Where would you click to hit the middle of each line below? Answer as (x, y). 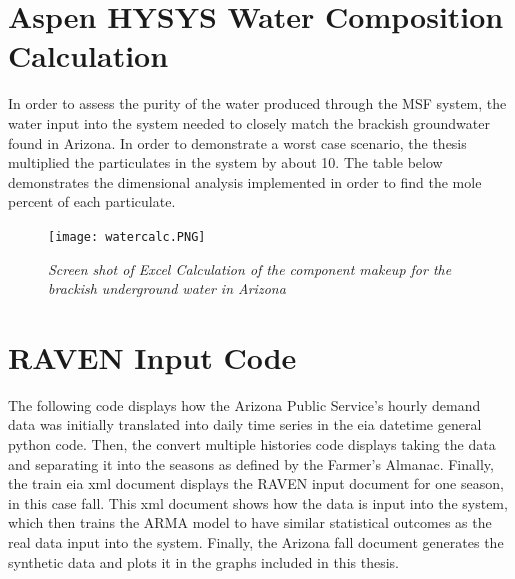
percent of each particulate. (92, 201)
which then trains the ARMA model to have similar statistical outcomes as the (250, 522)
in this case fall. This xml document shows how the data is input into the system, (258, 502)
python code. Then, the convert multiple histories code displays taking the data (252, 444)
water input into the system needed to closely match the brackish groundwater (249, 122)
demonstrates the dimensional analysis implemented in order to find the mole (245, 181)
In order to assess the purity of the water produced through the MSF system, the (257, 103)
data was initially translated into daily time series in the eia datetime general (245, 424)
